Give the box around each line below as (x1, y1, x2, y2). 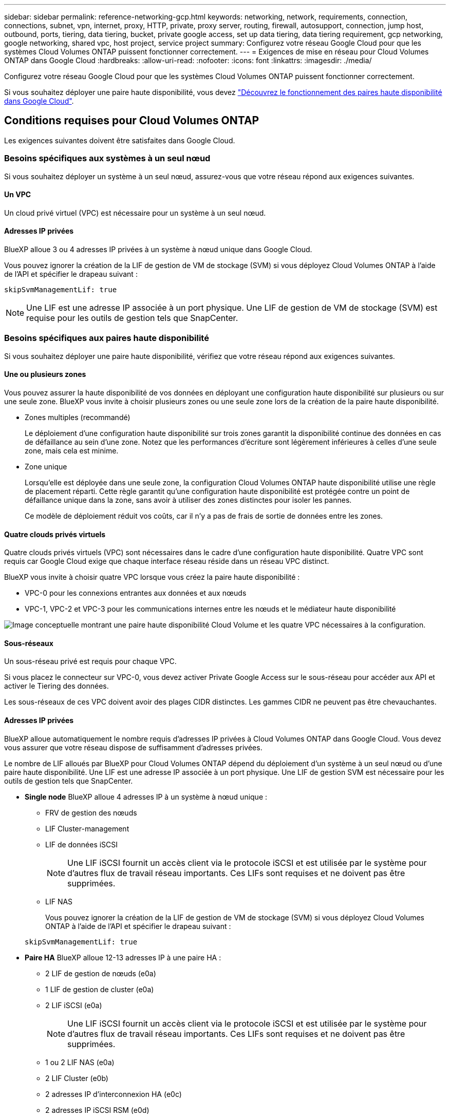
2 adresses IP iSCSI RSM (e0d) (45, 1105, 149, 1114)
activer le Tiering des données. (4, 681, 109, 691)
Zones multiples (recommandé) (25, 413, 130, 422)
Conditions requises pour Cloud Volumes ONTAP (4, 114, 259, 127)
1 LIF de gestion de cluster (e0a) (45, 984, 154, 994)
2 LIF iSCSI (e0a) (45, 1000, 102, 1010)
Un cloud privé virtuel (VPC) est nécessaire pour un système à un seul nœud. (4, 208, 266, 217)
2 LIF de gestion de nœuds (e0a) (45, 969, 156, 978)
